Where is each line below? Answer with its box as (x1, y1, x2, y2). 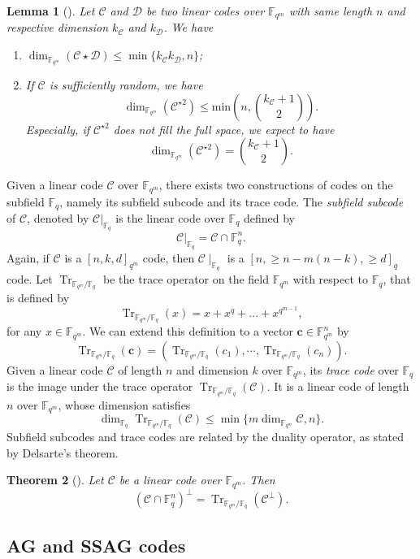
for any (6, 323, 42, 340)
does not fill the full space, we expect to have (113, 120, 335, 137)
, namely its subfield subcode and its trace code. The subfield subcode (59, 193, 404, 210)
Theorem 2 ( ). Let (6, 471, 104, 488)
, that (383, 271, 411, 288)
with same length (288, 2, 373, 19)
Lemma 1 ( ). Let (6, 2, 95, 19)
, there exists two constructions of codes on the (158, 176, 393, 193)
